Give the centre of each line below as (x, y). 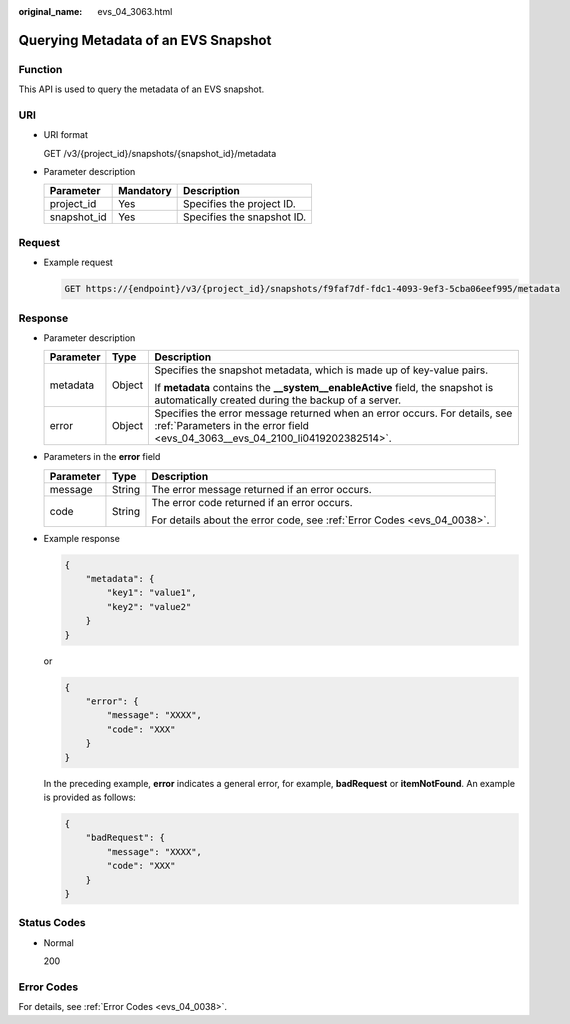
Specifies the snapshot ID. (245, 217)
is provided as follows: (90, 797)
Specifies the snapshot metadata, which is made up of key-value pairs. (321, 370)
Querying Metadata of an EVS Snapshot (145, 40)
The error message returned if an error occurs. (261, 489)
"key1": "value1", (151, 593)
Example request (78, 262)
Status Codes (52, 923)
